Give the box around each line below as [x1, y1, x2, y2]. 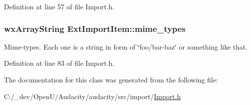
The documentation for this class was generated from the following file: [4, 75, 218, 84]
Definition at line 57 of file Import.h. [4, 1, 115, 11]
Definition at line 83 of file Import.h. [4, 58, 115, 68]
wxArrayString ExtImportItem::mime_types [4, 22, 186, 34]
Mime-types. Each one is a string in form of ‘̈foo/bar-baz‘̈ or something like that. [4, 41, 248, 52]
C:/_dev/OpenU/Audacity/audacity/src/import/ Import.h [4, 91, 181, 101]
